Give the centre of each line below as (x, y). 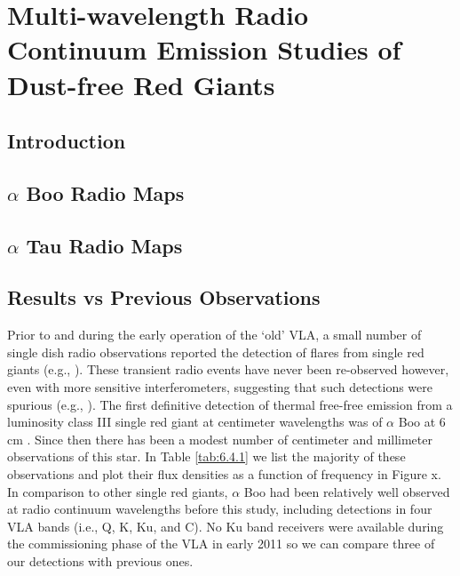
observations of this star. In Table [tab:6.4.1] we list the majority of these (206, 456)
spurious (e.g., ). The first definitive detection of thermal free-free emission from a (230, 404)
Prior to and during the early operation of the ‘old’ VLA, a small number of (214, 335)
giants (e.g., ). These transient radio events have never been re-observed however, (228, 369)
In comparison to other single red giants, (118, 491)
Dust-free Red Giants (141, 84)
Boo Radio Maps (105, 192)
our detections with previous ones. (100, 561)
